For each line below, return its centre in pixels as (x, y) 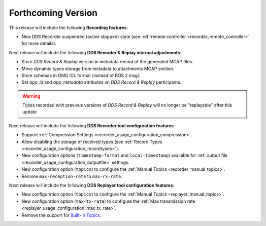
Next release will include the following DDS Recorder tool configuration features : (92, 125)
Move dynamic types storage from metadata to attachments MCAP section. (98, 69)
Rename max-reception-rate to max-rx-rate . (72, 176)
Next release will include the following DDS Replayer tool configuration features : (92, 185)
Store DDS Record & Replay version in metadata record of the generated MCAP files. (107, 62)
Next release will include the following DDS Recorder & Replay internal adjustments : (95, 52)
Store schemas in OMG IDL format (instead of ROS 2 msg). (81, 75)
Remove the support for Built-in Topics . (61, 215)
